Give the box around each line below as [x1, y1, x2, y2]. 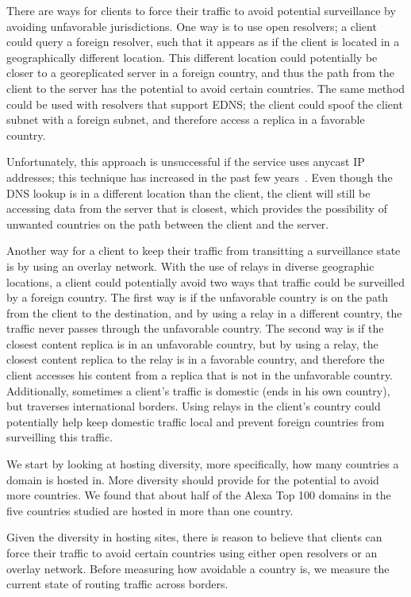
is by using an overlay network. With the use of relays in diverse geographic [6, 257, 375, 274]
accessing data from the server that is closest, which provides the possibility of [6, 200, 387, 217]
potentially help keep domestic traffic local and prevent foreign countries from [6, 413, 385, 429]
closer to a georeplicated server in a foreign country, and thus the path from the [6, 64, 394, 81]
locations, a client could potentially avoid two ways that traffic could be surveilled [6, 273, 405, 290]
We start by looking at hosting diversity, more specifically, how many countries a [6, 456, 399, 472]
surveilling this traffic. [6, 429, 113, 445]
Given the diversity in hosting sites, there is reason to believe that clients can [6, 529, 382, 545]
